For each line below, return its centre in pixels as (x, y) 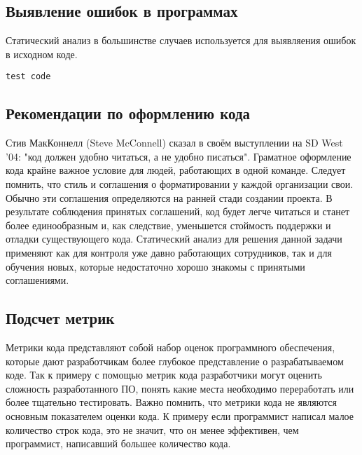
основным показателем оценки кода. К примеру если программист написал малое (180, 415)
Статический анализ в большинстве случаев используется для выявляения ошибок (181, 40)
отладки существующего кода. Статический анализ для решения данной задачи (174, 239)
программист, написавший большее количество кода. (118, 443)
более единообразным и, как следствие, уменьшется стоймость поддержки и (168, 225)
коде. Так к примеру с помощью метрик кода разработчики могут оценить (164, 375)
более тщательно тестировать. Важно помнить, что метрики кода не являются (171, 402)
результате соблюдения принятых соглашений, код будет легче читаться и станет (178, 211)
